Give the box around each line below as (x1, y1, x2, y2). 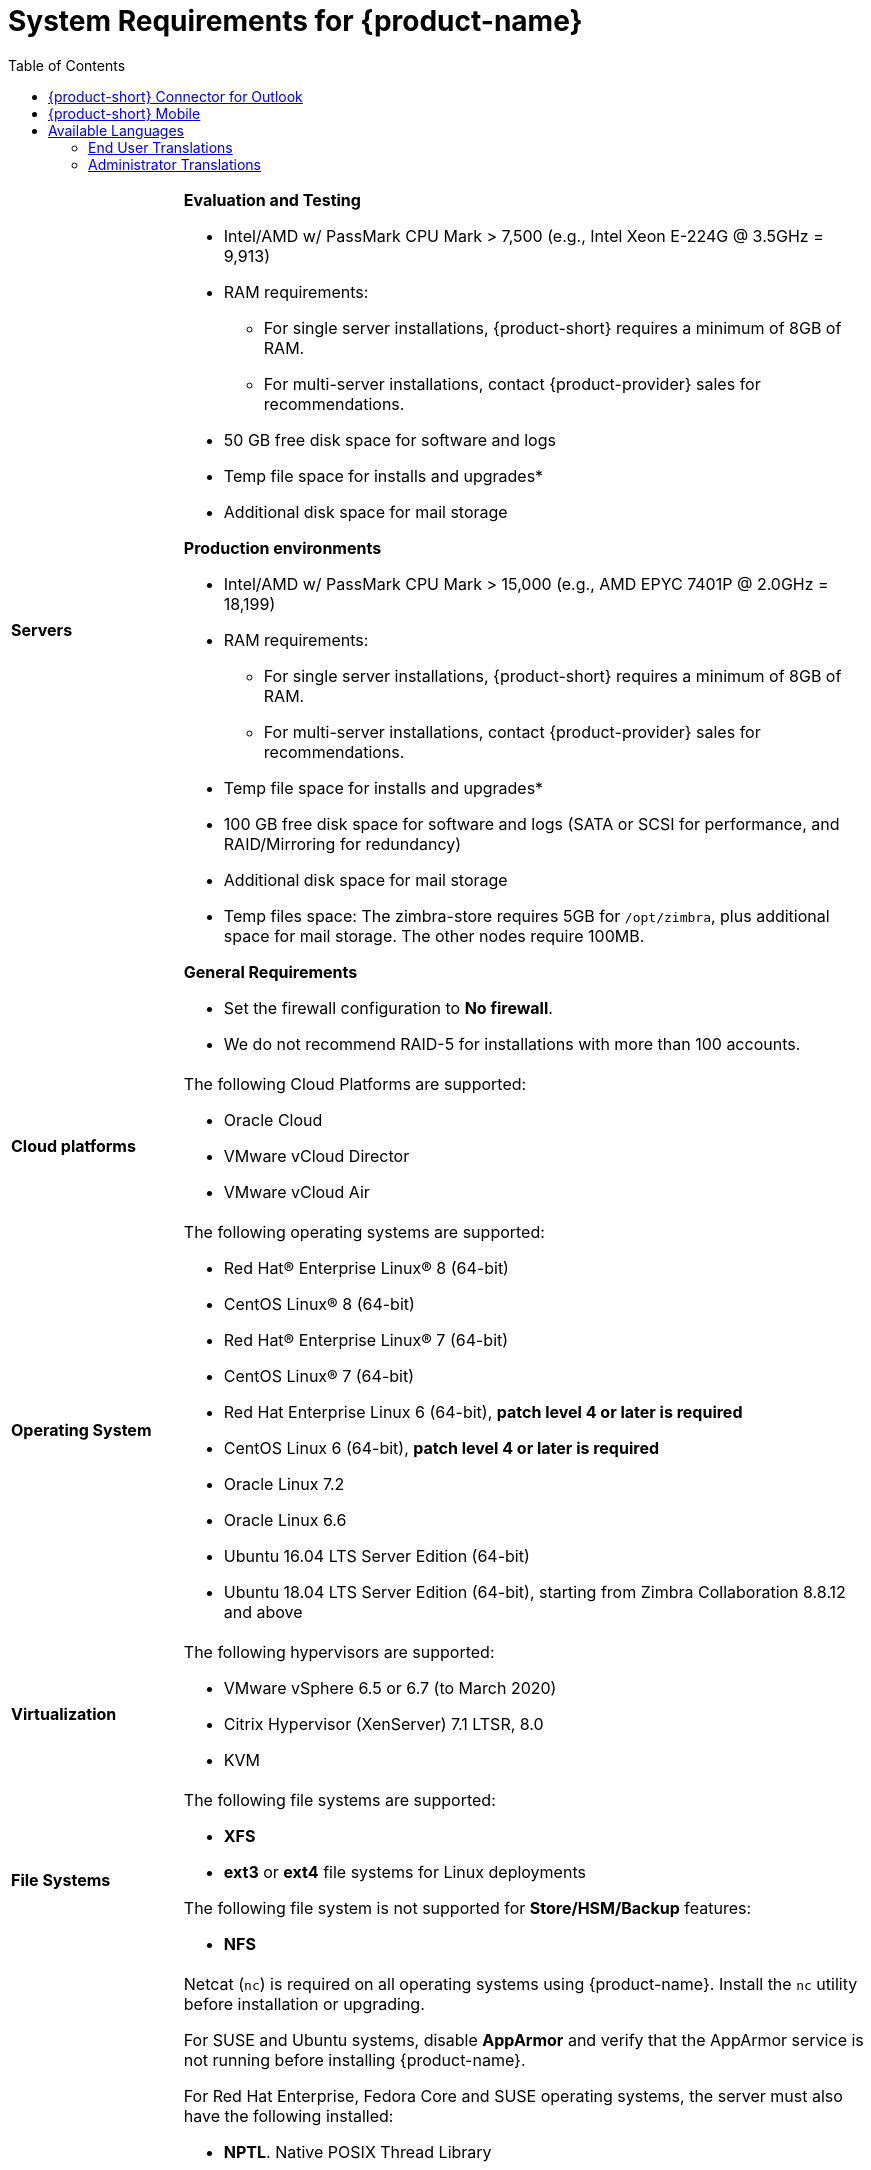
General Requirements (183, 961, 358, 982)
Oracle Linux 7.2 (223, 1473, 345, 1494)
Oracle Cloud (223, 1109, 323, 1130)
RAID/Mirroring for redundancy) (223, 833, 462, 854)
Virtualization (11, 1703, 117, 1724)
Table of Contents (8, 56, 126, 74)
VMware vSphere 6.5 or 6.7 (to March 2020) (223, 1677, 557, 1698)
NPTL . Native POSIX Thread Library (223, 2141, 492, 2162)
